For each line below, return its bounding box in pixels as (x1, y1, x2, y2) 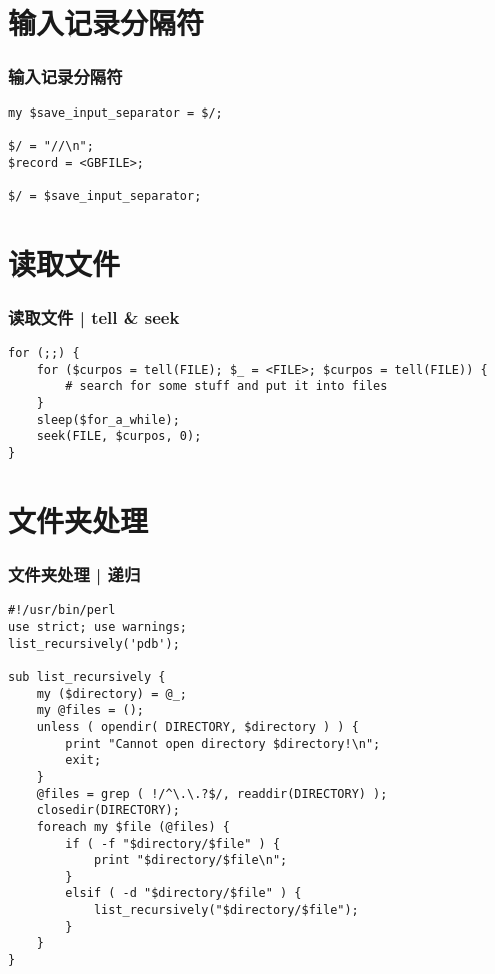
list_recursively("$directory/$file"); (93, 903, 359, 918)
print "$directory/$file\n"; (93, 853, 288, 868)
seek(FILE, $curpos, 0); (36, 429, 202, 444)
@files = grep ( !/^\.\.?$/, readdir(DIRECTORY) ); (36, 786, 388, 801)
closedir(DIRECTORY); (36, 803, 180, 818)
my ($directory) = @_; (36, 686, 187, 701)
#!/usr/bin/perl (8, 603, 116, 618)
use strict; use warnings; (8, 619, 187, 634)
